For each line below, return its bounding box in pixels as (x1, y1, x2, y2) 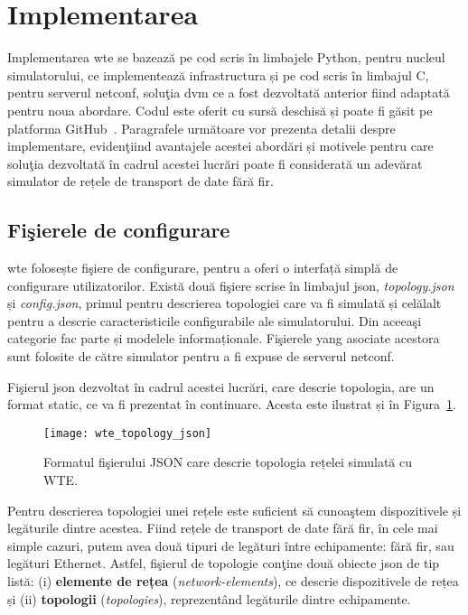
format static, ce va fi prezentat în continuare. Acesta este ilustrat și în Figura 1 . (7, 395, 456, 414)
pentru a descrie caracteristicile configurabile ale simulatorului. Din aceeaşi (7, 311, 422, 330)
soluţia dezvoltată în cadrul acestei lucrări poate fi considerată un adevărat (7, 154, 423, 172)
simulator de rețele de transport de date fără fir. (7, 172, 274, 191)
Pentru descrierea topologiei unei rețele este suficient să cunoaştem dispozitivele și (7, 500, 462, 519)
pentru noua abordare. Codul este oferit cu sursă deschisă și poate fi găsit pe (7, 100, 433, 119)
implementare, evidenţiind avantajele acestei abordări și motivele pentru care (7, 136, 434, 155)
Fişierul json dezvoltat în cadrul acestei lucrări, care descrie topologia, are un (7, 377, 435, 396)
